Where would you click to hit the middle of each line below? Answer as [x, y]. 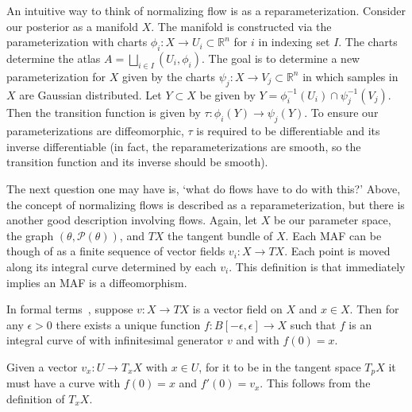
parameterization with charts [77, 42]
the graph [30, 235]
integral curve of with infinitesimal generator [115, 340]
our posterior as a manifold [72, 26]
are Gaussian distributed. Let [90, 94]
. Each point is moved [337, 251]
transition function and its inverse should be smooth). [137, 162]
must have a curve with [64, 383]
